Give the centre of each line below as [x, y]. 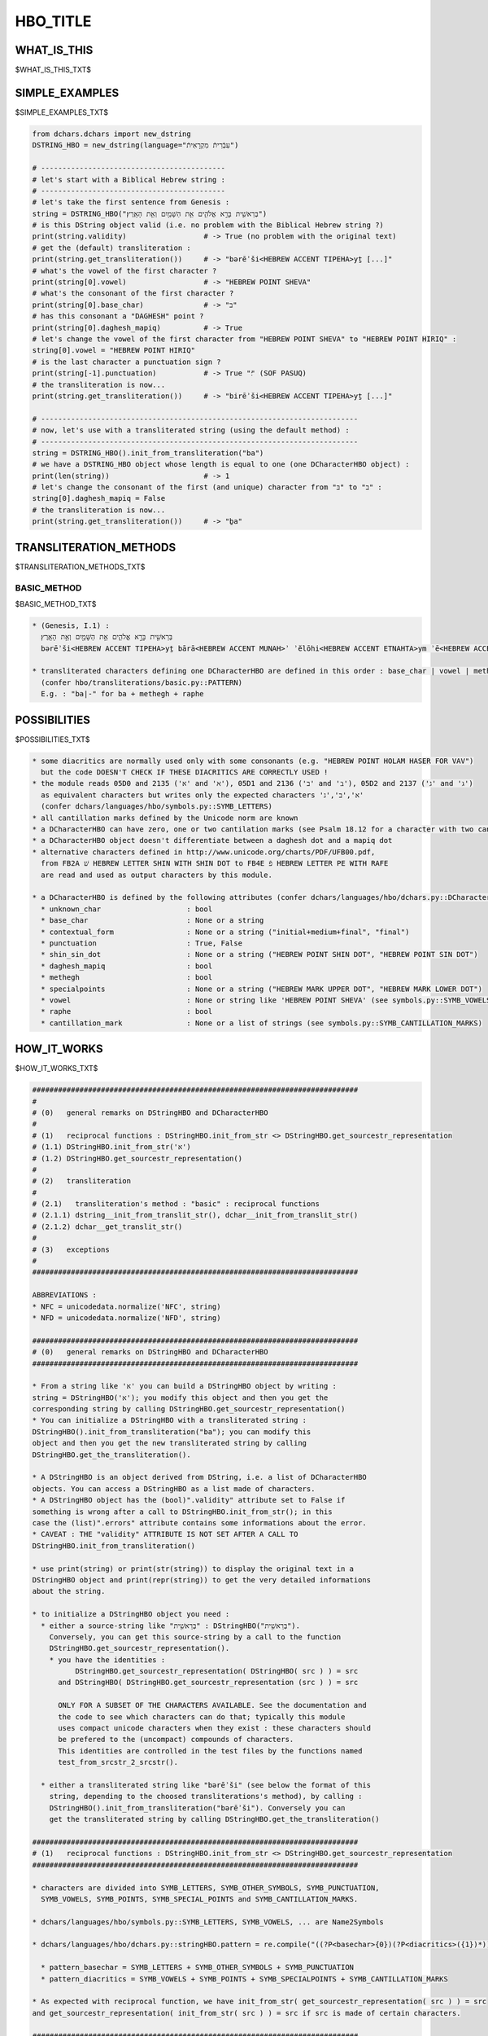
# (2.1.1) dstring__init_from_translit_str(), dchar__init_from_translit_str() [195, 1215]
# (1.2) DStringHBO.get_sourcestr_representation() [137, 1158]
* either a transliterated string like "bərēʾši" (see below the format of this [206, 1785]
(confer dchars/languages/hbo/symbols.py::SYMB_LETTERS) [157, 807]
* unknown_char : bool [127, 909]
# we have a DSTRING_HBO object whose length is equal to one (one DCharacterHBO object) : [221, 465]
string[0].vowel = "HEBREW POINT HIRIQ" [113, 351]
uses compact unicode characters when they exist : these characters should [215, 1728]
